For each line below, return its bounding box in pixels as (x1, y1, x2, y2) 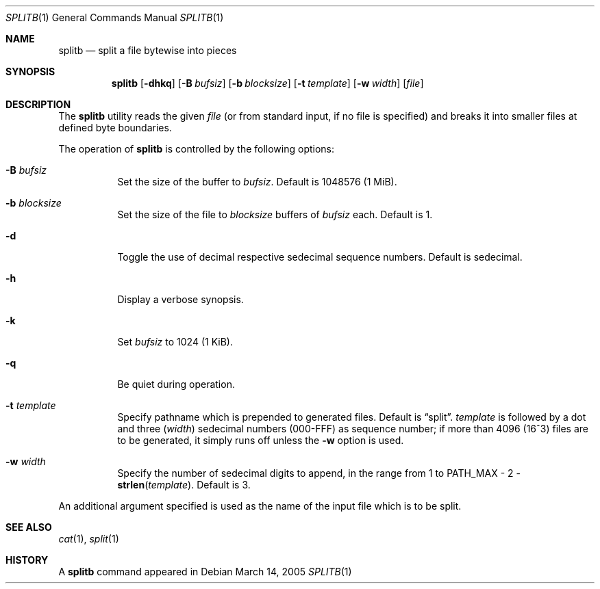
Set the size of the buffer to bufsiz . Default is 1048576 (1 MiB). (117, 176, 397, 187)
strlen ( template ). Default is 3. (117, 479, 251, 490)
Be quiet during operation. (117, 378, 235, 390)
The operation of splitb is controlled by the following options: (58, 143, 335, 155)
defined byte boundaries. (58, 122, 172, 133)
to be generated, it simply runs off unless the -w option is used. (117, 434, 404, 446)
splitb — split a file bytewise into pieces (58, 44, 237, 56)
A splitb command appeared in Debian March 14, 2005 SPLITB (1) (58, 566, 352, 577)
